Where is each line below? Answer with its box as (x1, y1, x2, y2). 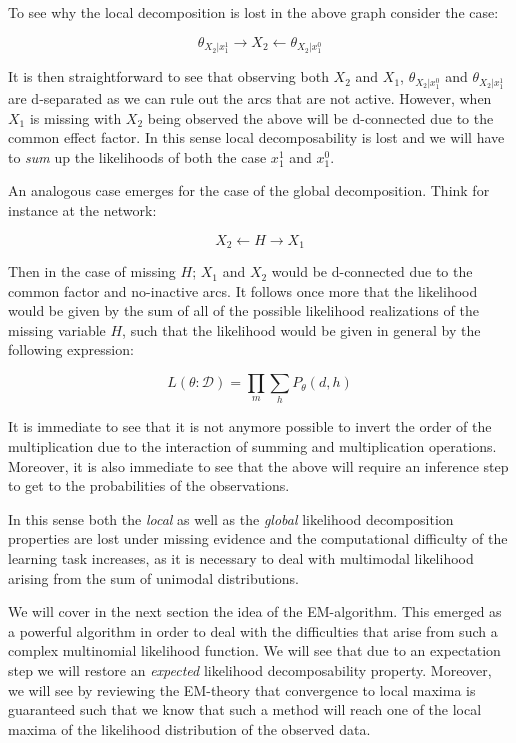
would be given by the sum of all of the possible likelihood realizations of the (8, 300, 479, 321)
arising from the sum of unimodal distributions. (8, 567, 299, 588)
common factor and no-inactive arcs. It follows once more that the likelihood (8, 280, 478, 301)
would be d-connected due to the (271, 261, 473, 282)
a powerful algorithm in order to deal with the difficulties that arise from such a (8, 620, 498, 641)
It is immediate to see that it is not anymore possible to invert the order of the (8, 416, 492, 437)
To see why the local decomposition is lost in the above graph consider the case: (8, 2, 499, 22)
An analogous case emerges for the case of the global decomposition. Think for (8, 180, 490, 201)
